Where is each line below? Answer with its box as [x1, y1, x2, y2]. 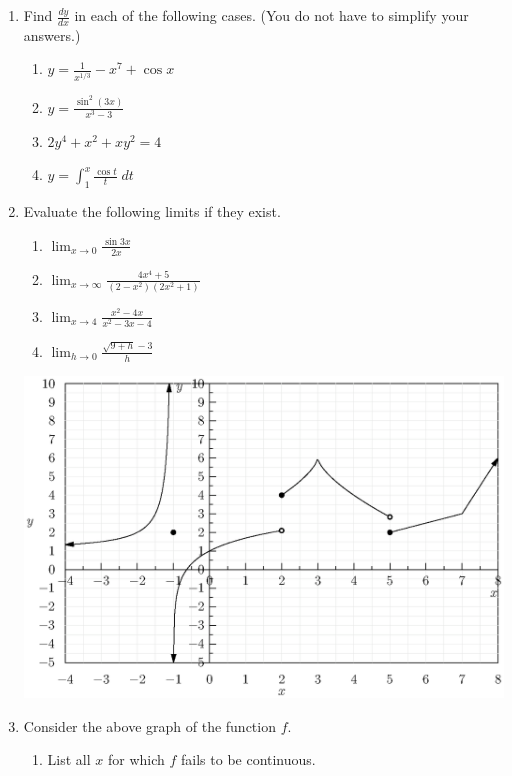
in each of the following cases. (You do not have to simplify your [74, 5, 469, 25]
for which [107, 749, 165, 770]
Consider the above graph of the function [23, 715, 276, 736]
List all [47, 749, 91, 770]
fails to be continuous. [181, 749, 316, 770]
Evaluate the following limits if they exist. [23, 201, 281, 222]
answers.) [23, 24, 81, 45]
